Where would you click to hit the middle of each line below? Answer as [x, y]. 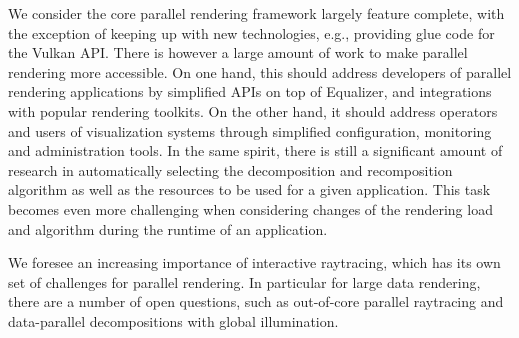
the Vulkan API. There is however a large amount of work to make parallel [238, 52]
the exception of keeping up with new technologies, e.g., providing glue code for [251, 32]
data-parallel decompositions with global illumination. [173, 320]
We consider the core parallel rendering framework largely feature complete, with [256, 13]
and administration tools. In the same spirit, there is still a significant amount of [255, 150]
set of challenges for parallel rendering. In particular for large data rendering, [244, 281]
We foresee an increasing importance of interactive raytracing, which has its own [254, 262]
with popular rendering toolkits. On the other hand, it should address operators [253, 110]
